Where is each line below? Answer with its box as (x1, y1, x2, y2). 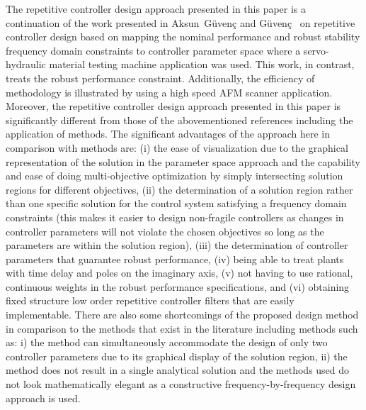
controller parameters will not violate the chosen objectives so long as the (6, 223, 324, 238)
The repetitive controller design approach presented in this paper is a (6, 1, 307, 16)
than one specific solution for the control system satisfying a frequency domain (6, 196, 347, 211)
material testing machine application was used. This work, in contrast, (49, 57, 355, 72)
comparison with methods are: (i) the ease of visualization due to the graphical (6, 140, 348, 155)
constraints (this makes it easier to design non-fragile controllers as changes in (6, 209, 344, 224)
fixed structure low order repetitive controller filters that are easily (6, 293, 294, 308)
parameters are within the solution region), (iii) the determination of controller (6, 238, 348, 253)
